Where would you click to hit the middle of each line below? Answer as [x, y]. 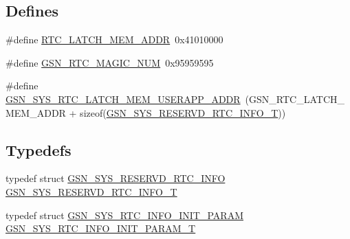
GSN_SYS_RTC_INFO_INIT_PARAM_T [101, 228]
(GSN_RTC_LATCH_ [295, 99]
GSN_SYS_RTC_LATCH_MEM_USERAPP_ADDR [123, 99]
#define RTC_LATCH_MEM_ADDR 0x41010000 [114, 39]
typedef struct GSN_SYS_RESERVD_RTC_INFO [116, 178]
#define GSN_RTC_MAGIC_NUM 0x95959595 [110, 62]
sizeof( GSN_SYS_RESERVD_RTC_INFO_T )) [183, 112]
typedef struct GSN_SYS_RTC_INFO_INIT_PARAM [124, 215]
